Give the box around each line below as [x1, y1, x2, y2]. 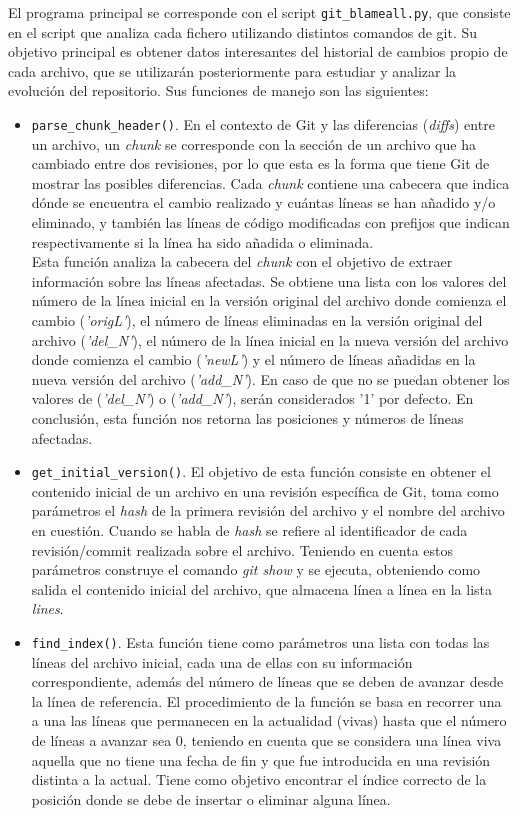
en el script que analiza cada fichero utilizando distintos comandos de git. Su [8, 21, 477, 42]
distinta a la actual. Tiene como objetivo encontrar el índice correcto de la [31, 769, 487, 790]
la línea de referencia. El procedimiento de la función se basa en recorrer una [31, 690, 502, 711]
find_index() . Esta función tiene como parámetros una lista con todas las [31, 632, 490, 652]
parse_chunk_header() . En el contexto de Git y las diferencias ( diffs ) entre [31, 114, 495, 135]
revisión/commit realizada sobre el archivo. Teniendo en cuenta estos [31, 539, 453, 560]
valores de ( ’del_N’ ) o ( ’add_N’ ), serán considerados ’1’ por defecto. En [31, 388, 474, 409]
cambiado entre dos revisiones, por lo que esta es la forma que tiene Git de [31, 153, 490, 174]
